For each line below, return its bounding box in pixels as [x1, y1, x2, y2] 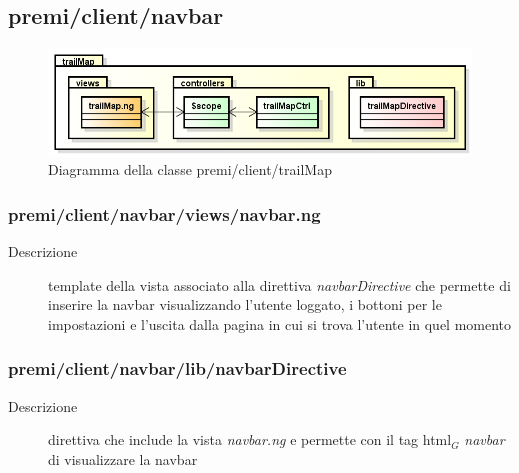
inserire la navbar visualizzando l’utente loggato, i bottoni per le [48, 294, 442, 315]
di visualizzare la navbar [48, 448, 198, 469]
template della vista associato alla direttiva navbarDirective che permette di [48, 274, 511, 295]
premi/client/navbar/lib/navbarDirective [8, 356, 347, 381]
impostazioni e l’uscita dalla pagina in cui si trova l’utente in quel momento [48, 313, 512, 334]
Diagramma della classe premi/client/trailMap [48, 159, 332, 180]
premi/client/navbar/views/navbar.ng [8, 201, 321, 226]
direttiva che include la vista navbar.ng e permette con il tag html [48, 429, 452, 450]
